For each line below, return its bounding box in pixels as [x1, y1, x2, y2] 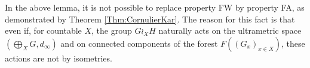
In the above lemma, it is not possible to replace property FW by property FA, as [5, 1, 305, 13]
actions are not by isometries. [5, 51, 112, 64]
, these [281, 37, 305, 49]
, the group [91, 24, 132, 37]
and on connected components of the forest [60, 37, 218, 49]
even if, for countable [5, 24, 82, 37]
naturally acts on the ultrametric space [158, 24, 302, 37]
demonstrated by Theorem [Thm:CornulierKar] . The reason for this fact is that [5, 12, 295, 25]
